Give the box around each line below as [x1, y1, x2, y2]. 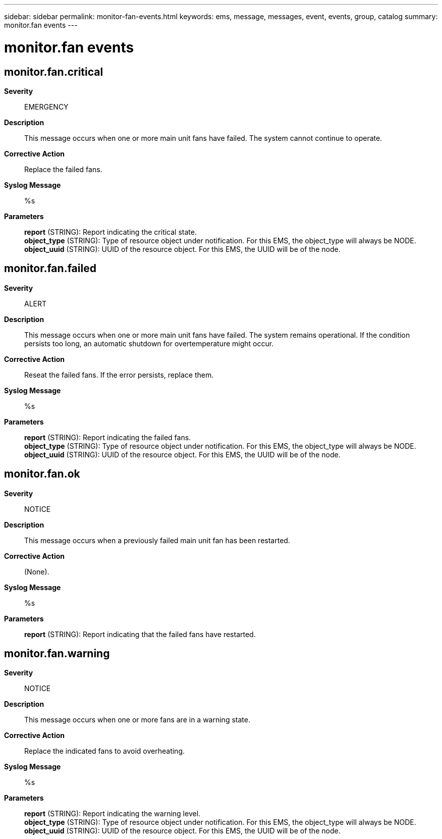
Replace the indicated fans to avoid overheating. [24, 747, 185, 756]
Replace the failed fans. [24, 165, 102, 174]
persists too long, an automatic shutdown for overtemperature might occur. [24, 339, 274, 348]
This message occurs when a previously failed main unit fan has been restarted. [24, 536, 290, 545]
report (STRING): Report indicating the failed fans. [24, 433, 191, 442]
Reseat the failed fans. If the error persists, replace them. [24, 370, 214, 379]
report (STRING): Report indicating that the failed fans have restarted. [24, 630, 256, 639]
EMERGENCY [24, 102, 69, 111]
